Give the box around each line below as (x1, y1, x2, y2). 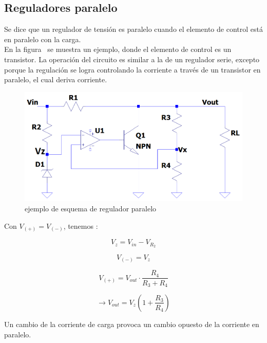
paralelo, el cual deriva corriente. (4, 74, 107, 85)
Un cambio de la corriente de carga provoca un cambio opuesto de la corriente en (4, 318, 259, 329)
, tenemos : (63, 220, 98, 231)
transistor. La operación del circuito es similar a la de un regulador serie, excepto (4, 53, 260, 64)
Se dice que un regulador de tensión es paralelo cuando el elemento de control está (4, 24, 263, 34)
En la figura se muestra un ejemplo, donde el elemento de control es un (4, 44, 232, 55)
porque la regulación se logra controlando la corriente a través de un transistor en (4, 64, 261, 75)
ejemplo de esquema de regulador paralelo (25, 203, 157, 213)
